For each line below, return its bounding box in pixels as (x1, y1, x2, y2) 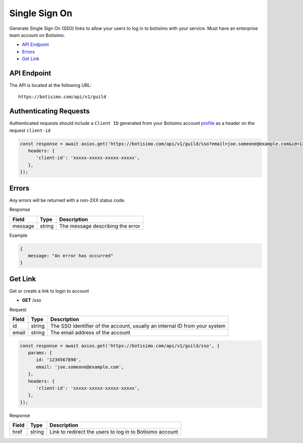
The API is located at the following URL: (9, 82, 92, 88)
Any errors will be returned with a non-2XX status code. (9, 197, 126, 203)
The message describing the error (59, 223, 141, 230)
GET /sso (22, 297, 41, 303)
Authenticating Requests (9, 107, 90, 116)
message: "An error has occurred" (28, 253, 114, 258)
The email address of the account (50, 329, 131, 336)
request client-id (9, 127, 50, 134)
